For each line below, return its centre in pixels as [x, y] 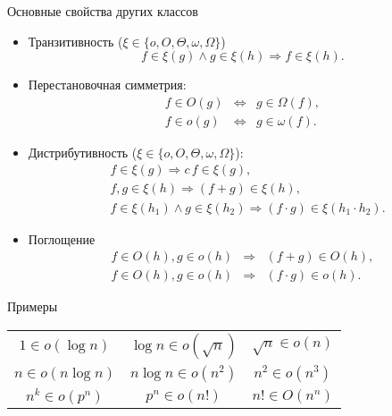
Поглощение [62, 238]
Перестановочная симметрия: [107, 85]
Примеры [33, 306]
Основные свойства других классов [103, 11]
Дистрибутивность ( [83, 152]
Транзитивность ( [75, 41]
